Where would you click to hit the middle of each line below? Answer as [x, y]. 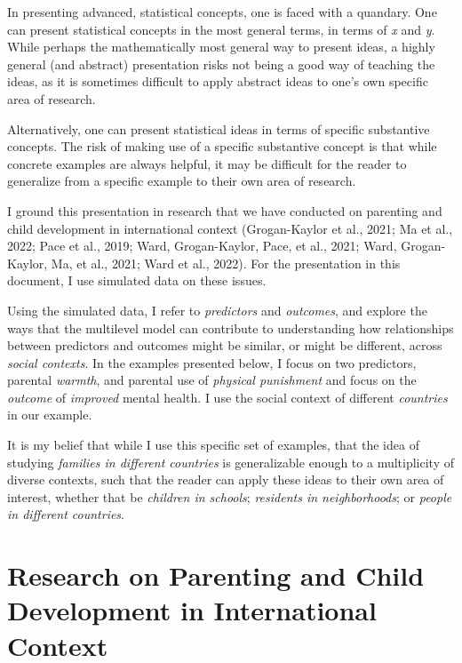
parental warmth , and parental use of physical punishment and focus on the [212, 380]
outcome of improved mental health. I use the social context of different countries [227, 397]
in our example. [50, 415]
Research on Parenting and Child [216, 575]
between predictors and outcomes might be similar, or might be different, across [225, 345]
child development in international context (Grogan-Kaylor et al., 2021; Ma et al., [230, 228]
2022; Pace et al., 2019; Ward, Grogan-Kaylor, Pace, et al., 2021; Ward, [202, 246]
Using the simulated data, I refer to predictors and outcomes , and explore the [217, 310]
